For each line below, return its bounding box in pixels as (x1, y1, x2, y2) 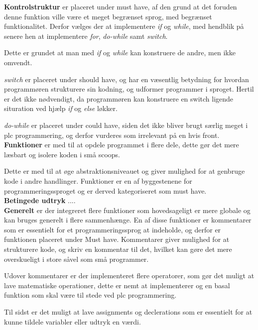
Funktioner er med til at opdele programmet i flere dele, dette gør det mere (4, 139, 239, 150)
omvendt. (4, 57, 32, 67)
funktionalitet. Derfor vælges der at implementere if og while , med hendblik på (4, 21, 244, 31)
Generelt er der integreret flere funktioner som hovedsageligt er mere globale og (4, 205, 251, 215)
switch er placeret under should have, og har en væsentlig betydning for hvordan (4, 74, 249, 84)
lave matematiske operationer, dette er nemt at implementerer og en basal (4, 280, 230, 290)
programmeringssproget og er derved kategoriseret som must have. (4, 185, 207, 196)
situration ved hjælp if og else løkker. (4, 103, 118, 113)
